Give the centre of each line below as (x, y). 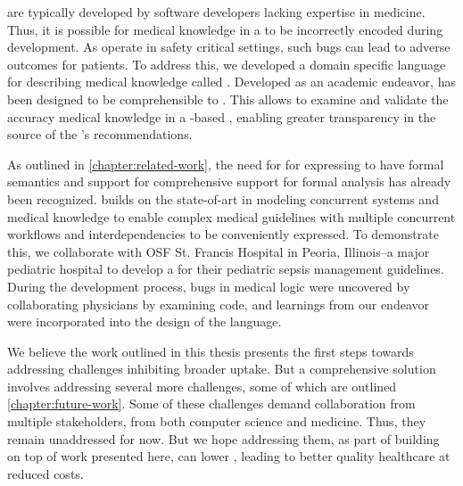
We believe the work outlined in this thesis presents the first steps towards (211, 351)
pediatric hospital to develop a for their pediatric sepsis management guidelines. (226, 269)
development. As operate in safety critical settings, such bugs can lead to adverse (229, 47)
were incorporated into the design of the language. (145, 321)
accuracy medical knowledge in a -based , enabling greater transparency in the (222, 116)
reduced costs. (45, 473)
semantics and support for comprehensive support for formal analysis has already (229, 181)
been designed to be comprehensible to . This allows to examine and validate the (228, 99)
